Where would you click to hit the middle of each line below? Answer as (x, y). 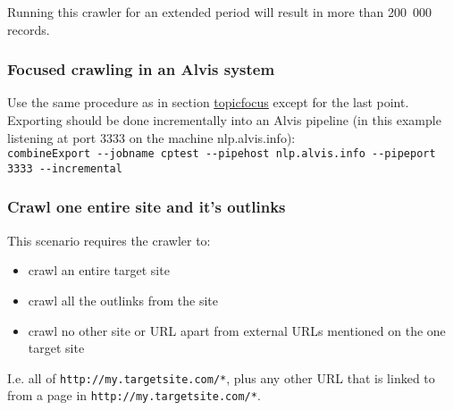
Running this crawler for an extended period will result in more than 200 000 (220, 12)
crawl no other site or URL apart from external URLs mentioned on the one (237, 330)
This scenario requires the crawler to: (109, 240)
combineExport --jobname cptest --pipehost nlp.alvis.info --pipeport (222, 154)
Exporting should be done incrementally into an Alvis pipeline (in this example (224, 120)
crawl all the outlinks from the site (123, 300)
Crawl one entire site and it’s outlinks (147, 207)
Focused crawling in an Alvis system (141, 69)
